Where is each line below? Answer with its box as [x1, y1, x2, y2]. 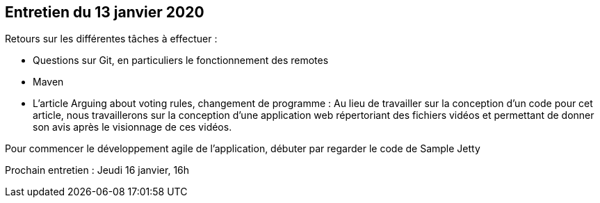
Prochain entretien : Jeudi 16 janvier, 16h [5, 164, 190, 177]
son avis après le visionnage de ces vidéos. [33, 121, 232, 133]
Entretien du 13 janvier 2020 [5, 3, 204, 21]
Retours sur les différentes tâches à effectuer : [5, 33, 218, 45]
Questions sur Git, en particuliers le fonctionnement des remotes [33, 54, 329, 67]
